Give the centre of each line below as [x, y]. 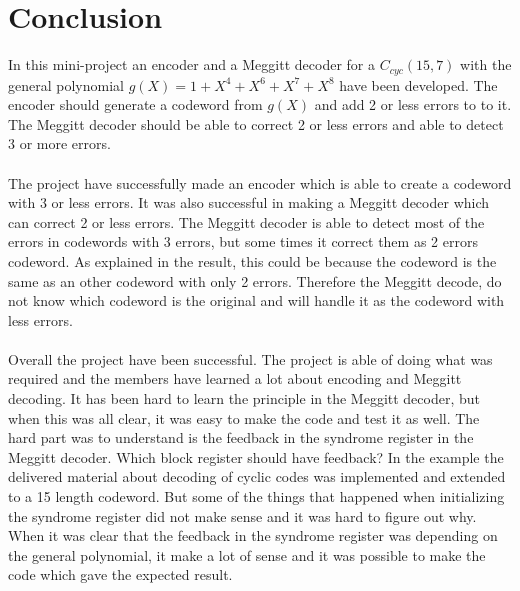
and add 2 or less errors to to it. [413, 104]
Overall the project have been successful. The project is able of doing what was [250, 358]
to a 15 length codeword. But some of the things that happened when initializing [256, 496]
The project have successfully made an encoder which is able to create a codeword [260, 182]
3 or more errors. [59, 143]
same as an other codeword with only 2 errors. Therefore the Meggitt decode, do [255, 280]
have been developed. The [418, 84]
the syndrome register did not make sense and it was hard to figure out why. [242, 515]
